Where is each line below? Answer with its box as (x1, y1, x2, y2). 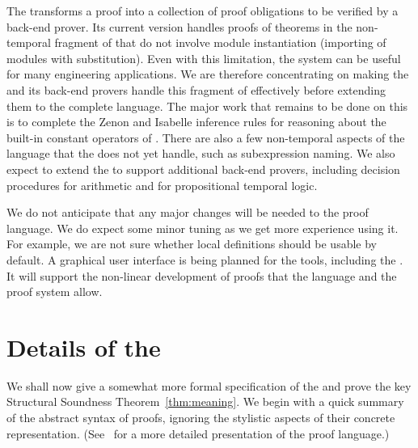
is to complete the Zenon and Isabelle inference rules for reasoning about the (6, 113, 386, 130)
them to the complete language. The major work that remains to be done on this (6, 97, 408, 114)
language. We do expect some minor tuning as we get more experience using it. (6, 219, 399, 236)
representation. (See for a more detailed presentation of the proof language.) (6, 425, 390, 442)
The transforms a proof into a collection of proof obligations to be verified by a (6, 2, 399, 19)
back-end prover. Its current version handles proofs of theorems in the (6, 18, 353, 35)
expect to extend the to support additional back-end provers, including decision (6, 160, 400, 177)
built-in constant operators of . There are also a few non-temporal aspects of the (6, 129, 405, 146)
